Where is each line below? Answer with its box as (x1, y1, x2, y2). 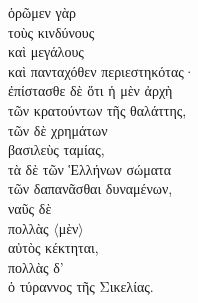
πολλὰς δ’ (8, 256, 64, 277)
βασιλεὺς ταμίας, (8, 139, 105, 160)
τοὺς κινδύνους (8, 21, 95, 42)
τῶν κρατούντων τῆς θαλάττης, (8, 99, 187, 120)
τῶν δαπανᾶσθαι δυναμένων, (8, 178, 173, 199)
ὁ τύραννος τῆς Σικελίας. (8, 276, 154, 297)
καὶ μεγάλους (8, 41, 84, 62)
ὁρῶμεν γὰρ (8, 2, 77, 22)
